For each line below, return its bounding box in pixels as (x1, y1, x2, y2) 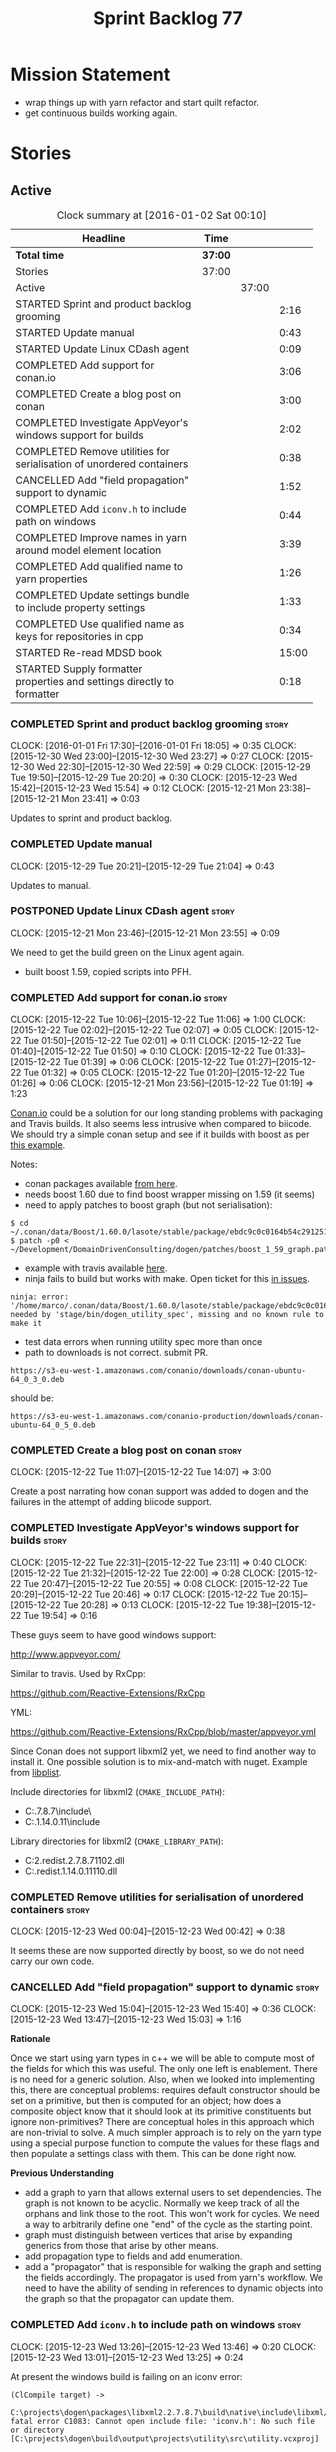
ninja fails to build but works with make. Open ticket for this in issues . (24, 1273, 310, 1285)
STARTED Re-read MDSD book (15, 645, 163, 659)
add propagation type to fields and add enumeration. (24, 2250, 243, 2262)
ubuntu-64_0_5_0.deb (10, 1420, 97, 1431)
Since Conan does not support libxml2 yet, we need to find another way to (10, 1745, 317, 1757)
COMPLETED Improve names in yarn (15, 530, 188, 544)
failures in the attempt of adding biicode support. (10, 1496, 212, 1508)
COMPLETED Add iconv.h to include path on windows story (10, 2318, 302, 2332)
